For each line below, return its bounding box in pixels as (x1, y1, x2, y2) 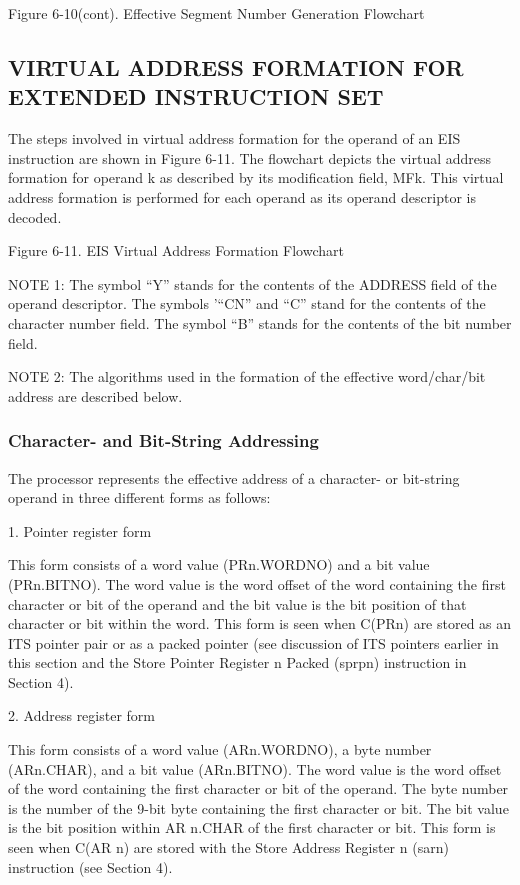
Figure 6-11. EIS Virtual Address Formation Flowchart (8, 240, 344, 261)
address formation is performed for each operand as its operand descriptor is (8, 186, 476, 207)
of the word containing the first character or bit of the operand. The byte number (8, 778, 509, 799)
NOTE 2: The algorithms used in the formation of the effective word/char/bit (8, 366, 486, 387)
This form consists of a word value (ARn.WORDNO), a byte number (8, 739, 432, 760)
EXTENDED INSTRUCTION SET (8, 81, 384, 112)
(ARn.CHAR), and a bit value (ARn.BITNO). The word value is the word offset (8, 758, 502, 779)
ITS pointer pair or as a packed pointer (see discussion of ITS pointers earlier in (8, 632, 499, 653)
